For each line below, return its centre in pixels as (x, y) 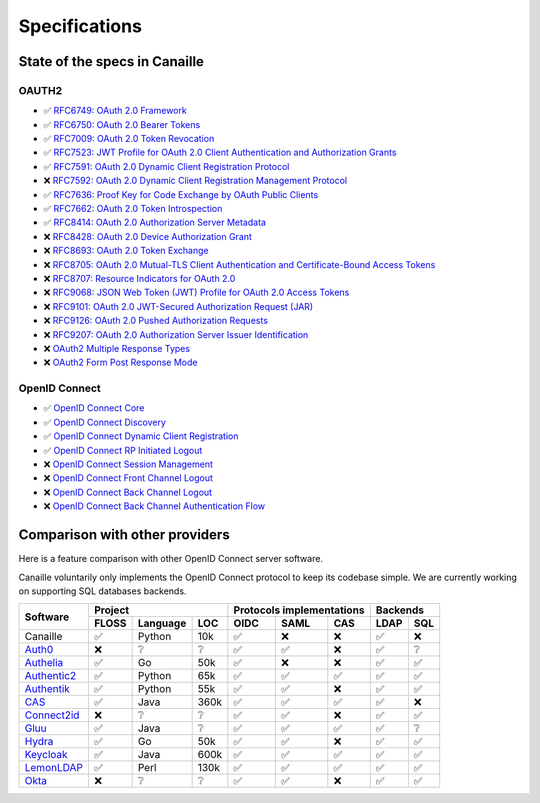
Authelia (44, 663)
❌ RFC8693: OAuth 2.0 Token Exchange (126, 251)
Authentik (47, 689)
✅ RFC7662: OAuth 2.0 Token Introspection (133, 209)
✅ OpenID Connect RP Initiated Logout (123, 450)
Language (162, 623)
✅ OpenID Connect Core (94, 408)
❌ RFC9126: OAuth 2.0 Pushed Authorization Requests (156, 321)
